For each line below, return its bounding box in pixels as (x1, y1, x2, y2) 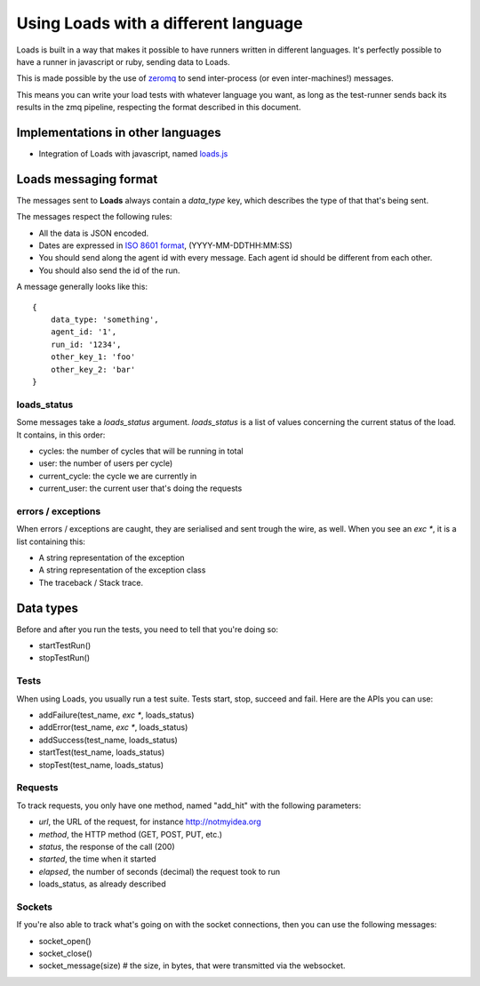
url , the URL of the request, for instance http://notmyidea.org (38, 816, 261, 827)
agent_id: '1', (50, 327, 117, 337)
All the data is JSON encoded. (38, 228, 149, 238)
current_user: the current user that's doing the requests (38, 483, 243, 493)
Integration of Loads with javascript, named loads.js (38, 148, 228, 159)
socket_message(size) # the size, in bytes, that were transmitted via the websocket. (38, 960, 346, 971)
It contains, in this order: (16, 429, 106, 440)
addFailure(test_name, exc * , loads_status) (38, 709, 195, 720)
